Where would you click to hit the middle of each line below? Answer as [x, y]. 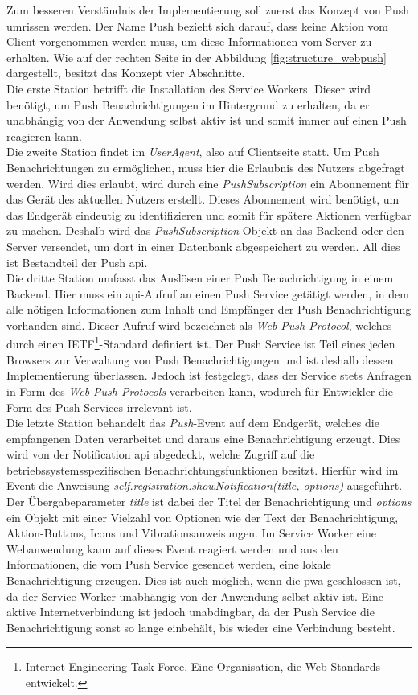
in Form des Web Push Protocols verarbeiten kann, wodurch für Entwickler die [200, 391]
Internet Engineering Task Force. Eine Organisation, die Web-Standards [203, 666]
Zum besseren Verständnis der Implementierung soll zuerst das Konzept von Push [208, 10]
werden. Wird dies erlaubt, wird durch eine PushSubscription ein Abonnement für [208, 183]
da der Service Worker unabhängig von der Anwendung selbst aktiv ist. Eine [195, 596]
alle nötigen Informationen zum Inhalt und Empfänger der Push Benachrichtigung [209, 309]
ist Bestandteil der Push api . [77, 262]
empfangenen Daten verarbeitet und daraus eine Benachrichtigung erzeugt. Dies [203, 438]
